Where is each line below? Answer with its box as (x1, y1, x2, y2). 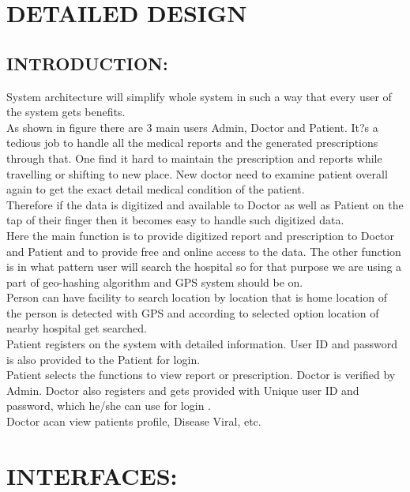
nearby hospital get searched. (6, 320, 147, 336)
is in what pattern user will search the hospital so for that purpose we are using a (6, 258, 402, 275)
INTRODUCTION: (6, 51, 168, 75)
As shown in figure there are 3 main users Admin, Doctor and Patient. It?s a (6, 118, 378, 135)
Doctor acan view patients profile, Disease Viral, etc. (6, 413, 261, 430)
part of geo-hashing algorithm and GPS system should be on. (6, 273, 303, 290)
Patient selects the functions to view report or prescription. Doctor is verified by (6, 366, 396, 383)
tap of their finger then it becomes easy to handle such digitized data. (6, 212, 344, 228)
